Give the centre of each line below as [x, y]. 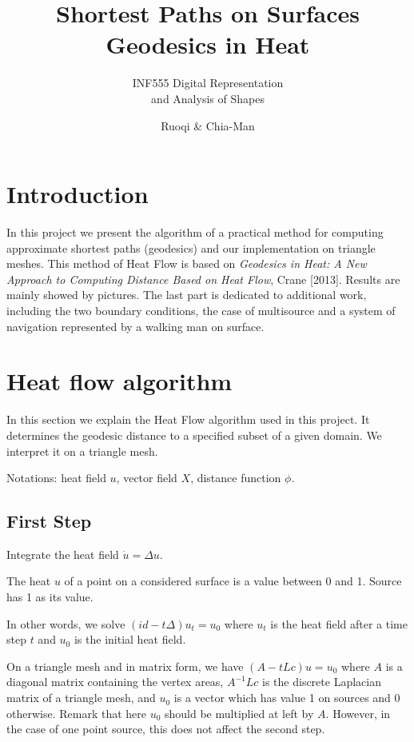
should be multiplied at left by [239, 713]
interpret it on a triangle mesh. [82, 451]
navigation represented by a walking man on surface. [135, 326]
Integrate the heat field [63, 554]
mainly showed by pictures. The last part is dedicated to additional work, [187, 295]
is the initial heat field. [130, 639]
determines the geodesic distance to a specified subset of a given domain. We [194, 435]
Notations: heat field [56, 478]
